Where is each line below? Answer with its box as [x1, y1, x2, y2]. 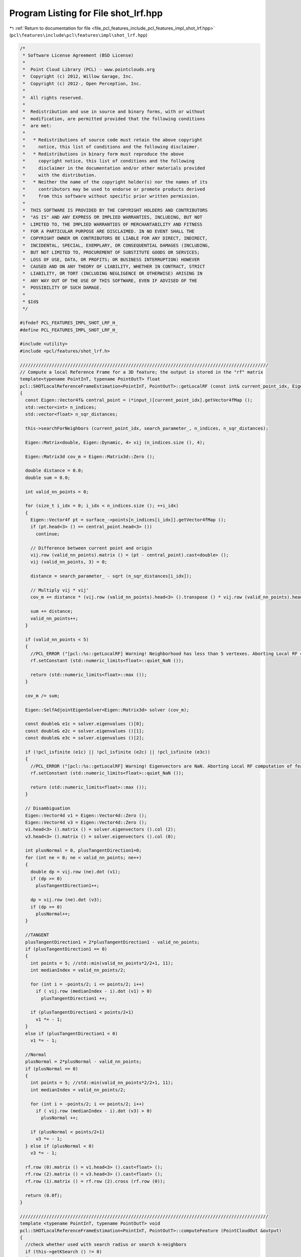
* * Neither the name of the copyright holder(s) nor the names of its [23, 179, 208, 185]
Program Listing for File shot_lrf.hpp [9, 8, 163, 19]
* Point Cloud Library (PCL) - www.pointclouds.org [23, 67, 155, 72]
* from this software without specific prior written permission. [23, 194, 200, 199]
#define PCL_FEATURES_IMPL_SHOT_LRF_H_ [20, 327, 118, 333]
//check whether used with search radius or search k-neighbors [25, 1242, 187, 1247]
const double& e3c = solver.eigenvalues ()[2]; [25, 735, 144, 741]
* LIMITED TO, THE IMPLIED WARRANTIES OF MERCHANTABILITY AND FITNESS [23, 221, 203, 227]
